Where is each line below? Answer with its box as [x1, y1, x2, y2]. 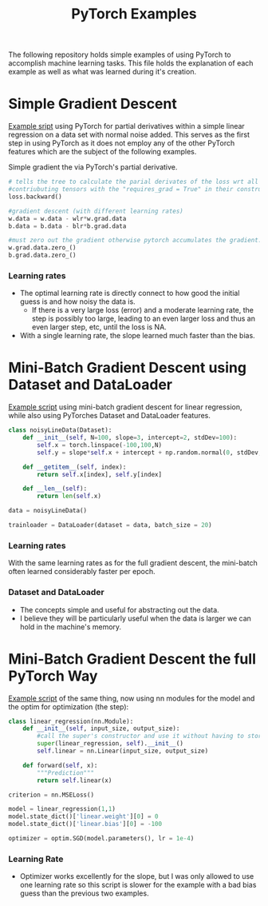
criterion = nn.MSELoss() [8, 791, 94, 799]
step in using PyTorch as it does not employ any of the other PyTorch [8, 138, 235, 148]
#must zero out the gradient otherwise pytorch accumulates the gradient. [8, 237, 262, 245]
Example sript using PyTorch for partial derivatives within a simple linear [8, 122, 245, 131]
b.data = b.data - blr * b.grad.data [8, 222, 127, 230]
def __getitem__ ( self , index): [22, 463, 127, 471]
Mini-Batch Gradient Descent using [8, 359, 247, 377]
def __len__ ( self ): [22, 485, 88, 493]
